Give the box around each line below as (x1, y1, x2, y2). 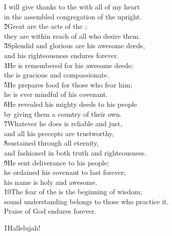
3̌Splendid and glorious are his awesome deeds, (4, 40, 145, 51)
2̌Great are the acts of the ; (4, 21, 87, 31)
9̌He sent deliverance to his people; (4, 157, 110, 167)
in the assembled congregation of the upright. (4, 11, 142, 21)
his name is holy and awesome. (4, 176, 98, 187)
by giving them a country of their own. (4, 108, 122, 119)
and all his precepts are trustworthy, (4, 128, 114, 138)
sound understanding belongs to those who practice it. (4, 196, 169, 206)
